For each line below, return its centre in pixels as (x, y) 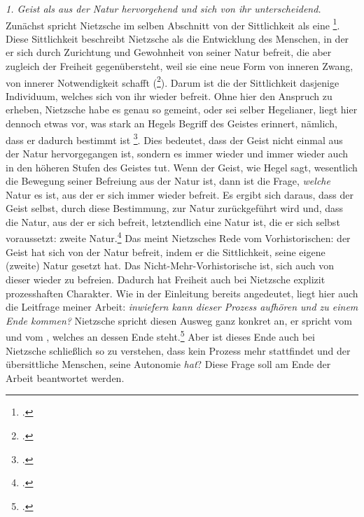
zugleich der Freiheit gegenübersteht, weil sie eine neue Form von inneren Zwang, (180, 66)
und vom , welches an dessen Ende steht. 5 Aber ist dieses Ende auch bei (160, 335)
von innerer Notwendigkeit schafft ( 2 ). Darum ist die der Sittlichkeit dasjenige (173, 81)
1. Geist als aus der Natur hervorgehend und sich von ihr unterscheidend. (163, 8)
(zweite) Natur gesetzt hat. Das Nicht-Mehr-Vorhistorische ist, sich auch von (170, 265)
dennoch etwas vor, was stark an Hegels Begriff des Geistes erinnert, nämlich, (171, 123)
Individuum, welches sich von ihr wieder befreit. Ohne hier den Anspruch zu (169, 95)
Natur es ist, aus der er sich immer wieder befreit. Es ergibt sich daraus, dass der (180, 194)
